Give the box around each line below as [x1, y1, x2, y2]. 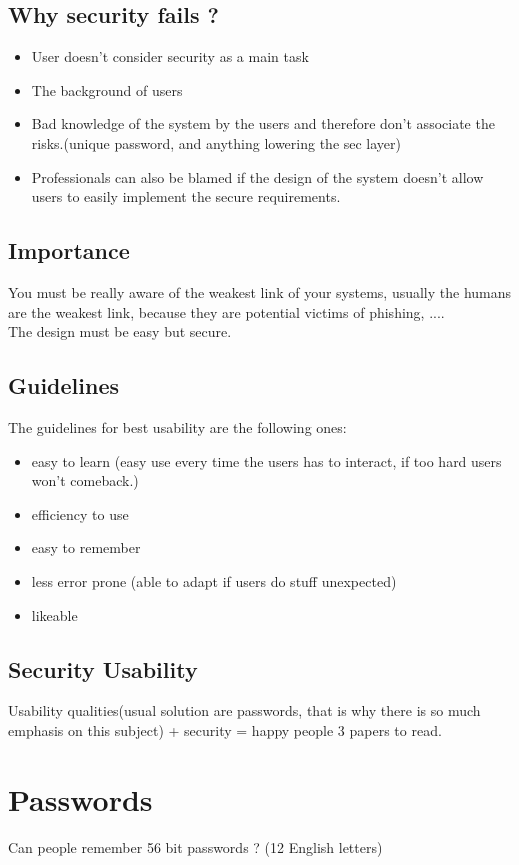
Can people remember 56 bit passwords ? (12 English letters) [8, 836, 383, 857]
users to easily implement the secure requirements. [31, 186, 341, 207]
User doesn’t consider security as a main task [31, 46, 309, 67]
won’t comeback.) [31, 470, 139, 491]
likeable [31, 604, 78, 625]
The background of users [31, 79, 183, 100]
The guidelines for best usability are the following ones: [8, 416, 347, 437]
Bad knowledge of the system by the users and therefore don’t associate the [31, 113, 495, 134]
